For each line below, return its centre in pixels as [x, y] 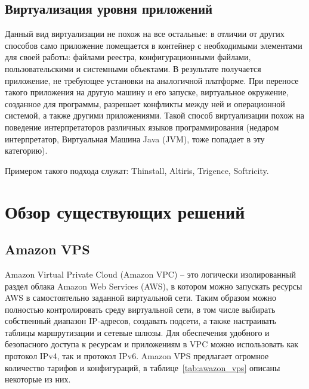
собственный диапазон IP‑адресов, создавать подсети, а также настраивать [140, 321]
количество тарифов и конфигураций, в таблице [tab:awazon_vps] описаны [143, 367]
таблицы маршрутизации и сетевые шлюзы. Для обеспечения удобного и [137, 332]
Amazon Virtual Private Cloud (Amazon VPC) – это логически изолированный [151, 274]
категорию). [26, 150]
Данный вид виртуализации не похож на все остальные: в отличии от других [145, 34]
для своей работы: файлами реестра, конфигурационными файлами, [128, 57]
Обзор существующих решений [125, 211]
